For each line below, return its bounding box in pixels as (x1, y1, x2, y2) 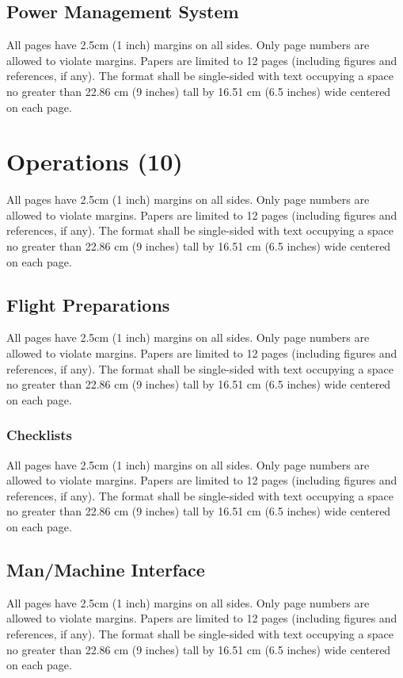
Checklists (6, 425, 73, 445)
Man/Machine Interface (6, 557, 205, 582)
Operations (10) (6, 145, 183, 178)
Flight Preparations (6, 292, 170, 316)
